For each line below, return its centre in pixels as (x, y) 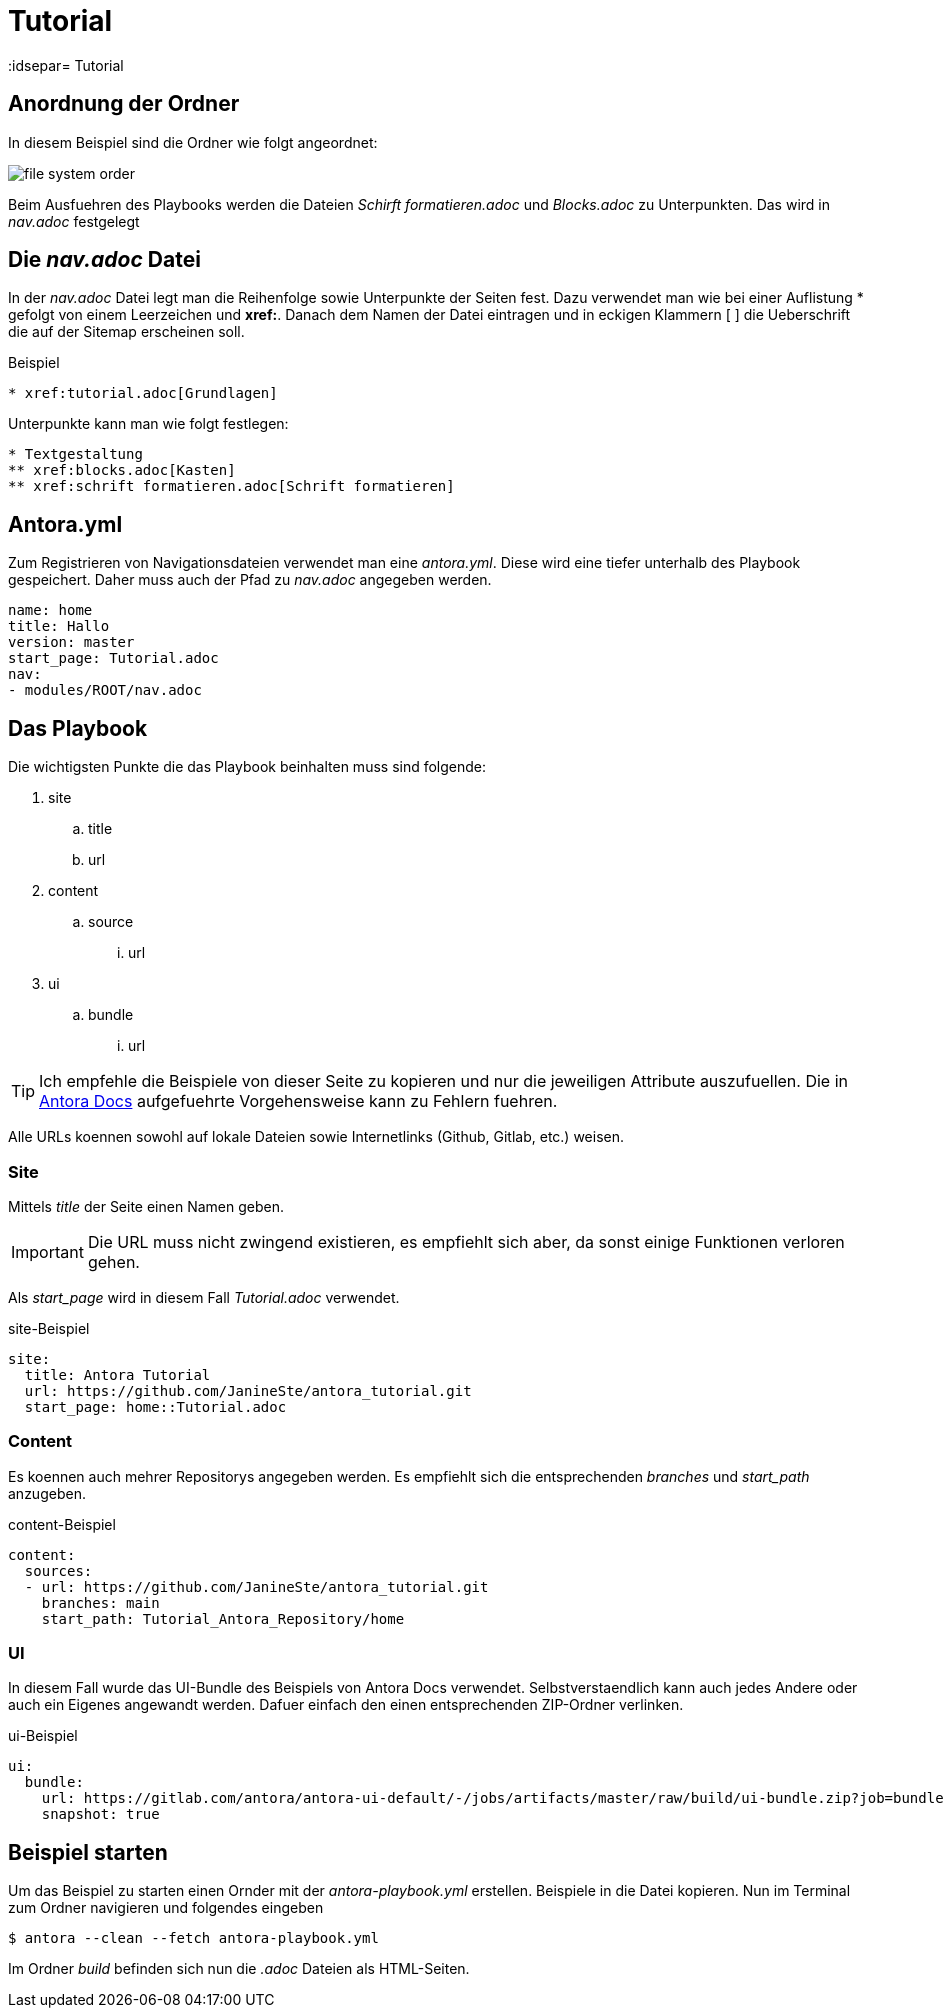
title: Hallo (59, 626)
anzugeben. (47, 1493)
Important (47, 1251)
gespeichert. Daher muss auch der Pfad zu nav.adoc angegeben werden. (250, 580)
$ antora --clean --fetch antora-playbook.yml (193, 1938)
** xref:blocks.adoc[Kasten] (122, 470)
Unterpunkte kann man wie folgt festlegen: (148, 424)
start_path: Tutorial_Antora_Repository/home (223, 1618)
